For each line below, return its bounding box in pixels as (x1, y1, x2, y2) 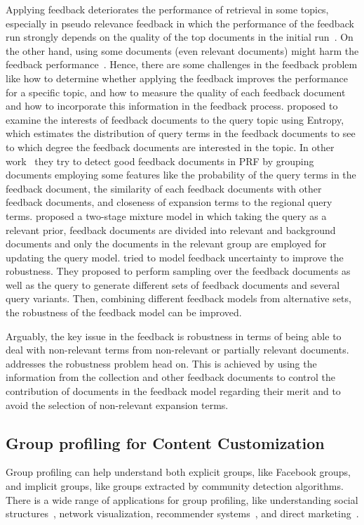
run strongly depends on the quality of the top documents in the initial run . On (6, 30, 353, 44)
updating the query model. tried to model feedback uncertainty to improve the (6, 249, 344, 264)
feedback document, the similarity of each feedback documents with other (6, 181, 322, 195)
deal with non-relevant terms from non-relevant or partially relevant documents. (6, 342, 349, 357)
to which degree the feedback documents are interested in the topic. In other (6, 139, 335, 154)
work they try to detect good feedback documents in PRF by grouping (6, 153, 314, 168)
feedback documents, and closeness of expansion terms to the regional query (6, 195, 332, 209)
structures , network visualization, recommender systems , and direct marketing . (6, 506, 359, 521)
